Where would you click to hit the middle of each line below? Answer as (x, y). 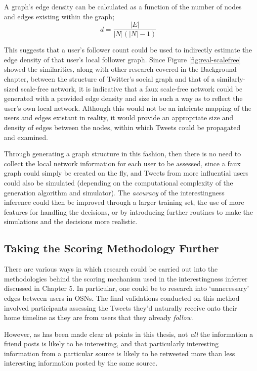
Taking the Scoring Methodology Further (111, 248)
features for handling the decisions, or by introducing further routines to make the (128, 211)
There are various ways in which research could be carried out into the (111, 269)
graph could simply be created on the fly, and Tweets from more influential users (126, 173)
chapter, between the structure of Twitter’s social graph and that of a (109, 79)
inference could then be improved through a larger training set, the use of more (124, 202)
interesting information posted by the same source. (81, 363)
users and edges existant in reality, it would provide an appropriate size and (119, 117)
